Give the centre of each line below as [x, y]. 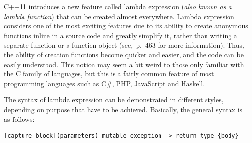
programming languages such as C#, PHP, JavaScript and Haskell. [104, 83]
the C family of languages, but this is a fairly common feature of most [109, 74]
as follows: [19, 119]
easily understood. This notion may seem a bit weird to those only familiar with [124, 64]
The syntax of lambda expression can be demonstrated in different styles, [114, 100]
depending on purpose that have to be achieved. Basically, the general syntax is [123, 109]
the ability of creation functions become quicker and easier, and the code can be [124, 54]
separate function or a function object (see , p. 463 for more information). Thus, [124, 45]
